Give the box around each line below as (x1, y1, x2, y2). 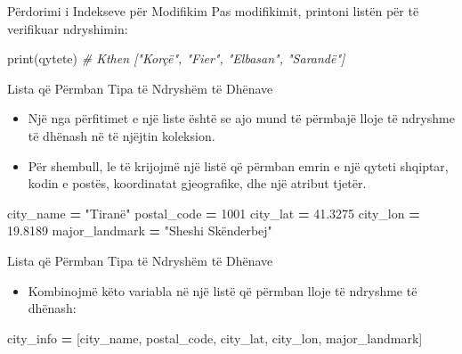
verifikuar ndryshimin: (7, 19, 128, 37)
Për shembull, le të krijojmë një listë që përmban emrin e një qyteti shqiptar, (28, 156, 449, 175)
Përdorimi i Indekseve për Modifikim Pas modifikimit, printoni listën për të (7, 2, 419, 20)
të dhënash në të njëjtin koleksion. (28, 126, 215, 144)
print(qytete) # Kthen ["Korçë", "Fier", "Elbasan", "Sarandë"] (7, 49, 345, 68)
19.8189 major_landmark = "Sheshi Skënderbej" (7, 221, 272, 240)
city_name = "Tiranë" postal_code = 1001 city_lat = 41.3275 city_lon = (7, 203, 420, 222)
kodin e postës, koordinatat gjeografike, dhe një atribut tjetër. (28, 174, 367, 193)
